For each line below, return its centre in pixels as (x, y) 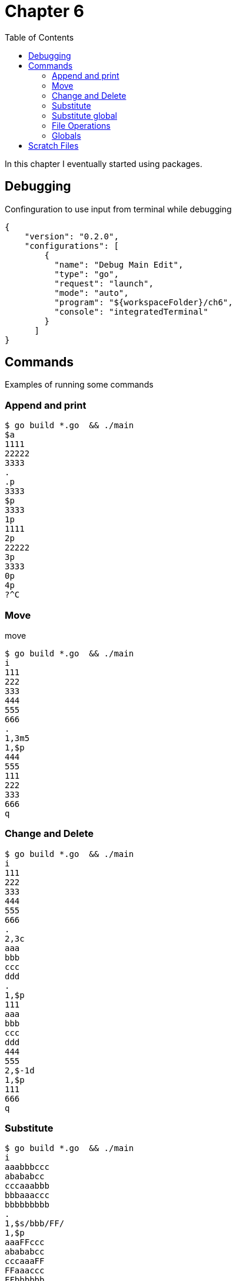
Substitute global (84, 115)
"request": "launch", (104, 283)
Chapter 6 (44, 11)
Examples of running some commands (79, 385)
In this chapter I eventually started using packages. (104, 164)
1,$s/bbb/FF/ (35, 1224)
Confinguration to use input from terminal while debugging (118, 209)
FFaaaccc (25, 1271)
